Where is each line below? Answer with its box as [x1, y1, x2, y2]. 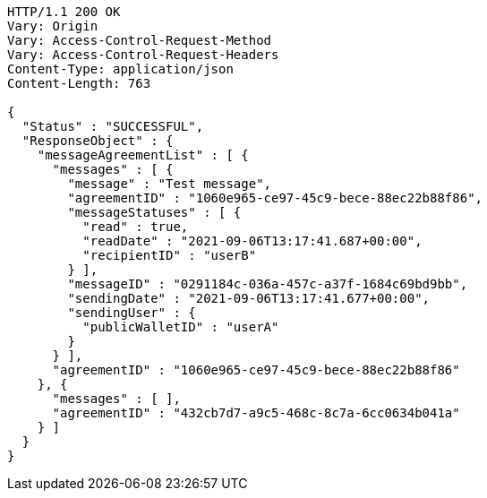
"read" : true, [82, 219, 189, 234]
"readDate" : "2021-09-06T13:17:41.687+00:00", [82, 234, 423, 248]
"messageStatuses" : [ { [67, 205, 242, 219]
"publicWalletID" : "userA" [82, 320, 279, 334]
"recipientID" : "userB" [82, 248, 257, 262]
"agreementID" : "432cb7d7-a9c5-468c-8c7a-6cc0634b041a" [52, 406, 460, 420]
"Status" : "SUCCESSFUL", [21, 119, 204, 133]
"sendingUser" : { [67, 305, 196, 320]
